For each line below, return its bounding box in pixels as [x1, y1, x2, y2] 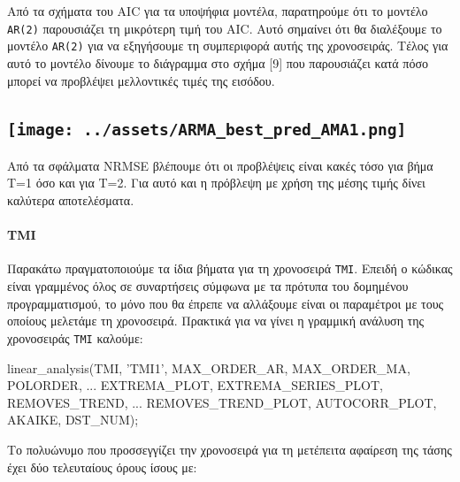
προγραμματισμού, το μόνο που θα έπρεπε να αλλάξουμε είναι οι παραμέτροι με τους [7, 294, 444, 312]
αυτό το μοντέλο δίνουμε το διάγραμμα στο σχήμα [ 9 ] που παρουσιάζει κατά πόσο [7, 53, 428, 72]
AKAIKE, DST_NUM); [7, 410, 139, 429]
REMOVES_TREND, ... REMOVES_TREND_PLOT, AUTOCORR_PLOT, [7, 393, 437, 411]
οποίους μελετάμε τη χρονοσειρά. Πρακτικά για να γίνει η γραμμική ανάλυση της [7, 311, 425, 330]
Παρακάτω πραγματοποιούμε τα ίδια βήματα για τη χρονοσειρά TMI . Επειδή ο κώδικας [7, 259, 453, 278]
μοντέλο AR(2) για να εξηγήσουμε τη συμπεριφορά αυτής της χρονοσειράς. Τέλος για [7, 36, 448, 55]
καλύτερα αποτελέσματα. [7, 191, 134, 210]
